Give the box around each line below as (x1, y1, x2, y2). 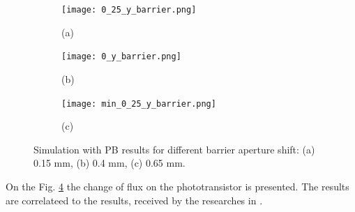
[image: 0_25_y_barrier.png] (61, 5, 197, 15)
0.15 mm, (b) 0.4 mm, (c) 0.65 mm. (33, 156, 186, 170)
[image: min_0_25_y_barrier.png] (61, 98, 216, 109)
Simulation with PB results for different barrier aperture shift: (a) (33, 142, 315, 156)
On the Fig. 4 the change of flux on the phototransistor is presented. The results (6, 179, 349, 193)
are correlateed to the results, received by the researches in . (6, 192, 263, 207)
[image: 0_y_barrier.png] (61, 52, 181, 62)
